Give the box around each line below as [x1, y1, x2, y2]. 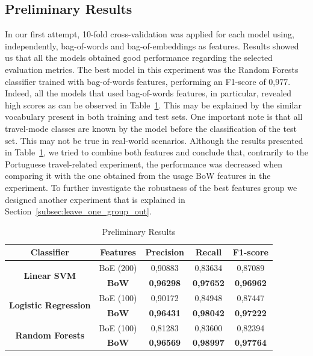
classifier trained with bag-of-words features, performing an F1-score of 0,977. [5, 75, 291, 87]
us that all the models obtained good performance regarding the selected [5, 51, 273, 64]
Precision [145, 246, 185, 258]
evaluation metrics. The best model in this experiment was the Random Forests [5, 63, 299, 75]
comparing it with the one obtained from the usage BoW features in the [5, 169, 271, 182]
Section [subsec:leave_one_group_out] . [5, 205, 152, 217]
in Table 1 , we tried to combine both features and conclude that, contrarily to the [5, 146, 308, 158]
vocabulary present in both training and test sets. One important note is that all [5, 110, 303, 123]
